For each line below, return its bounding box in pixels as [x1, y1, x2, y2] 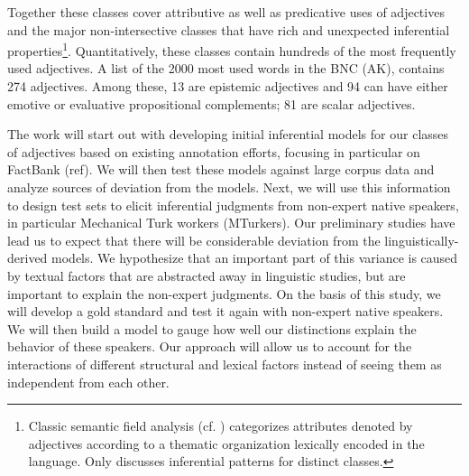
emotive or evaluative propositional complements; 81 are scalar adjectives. [7, 94, 416, 113]
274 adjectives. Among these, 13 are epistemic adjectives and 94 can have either [7, 77, 448, 96]
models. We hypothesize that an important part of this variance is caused [51, 248, 458, 267]
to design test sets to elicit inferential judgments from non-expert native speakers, [7, 195, 459, 214]
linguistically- [384, 230, 459, 249]
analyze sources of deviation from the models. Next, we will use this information [7, 178, 451, 196]
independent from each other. [7, 372, 170, 391]
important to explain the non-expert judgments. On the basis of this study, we [7, 284, 441, 303]
